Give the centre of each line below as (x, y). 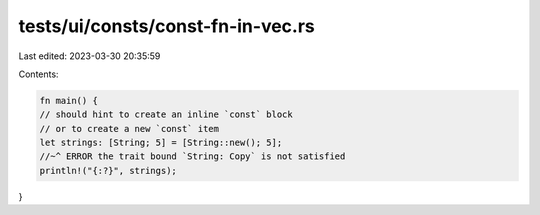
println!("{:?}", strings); (108, 170)
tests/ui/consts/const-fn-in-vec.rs (166, 26)
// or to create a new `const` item (129, 128)
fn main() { (69, 100)
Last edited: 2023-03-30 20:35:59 (89, 56)
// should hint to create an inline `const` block (166, 114)
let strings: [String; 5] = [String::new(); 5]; (161, 143)
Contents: (38, 74)
